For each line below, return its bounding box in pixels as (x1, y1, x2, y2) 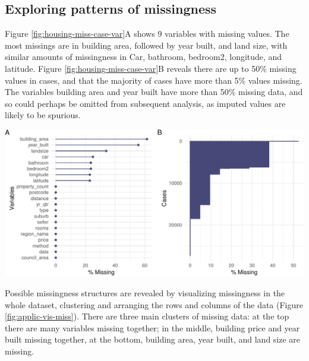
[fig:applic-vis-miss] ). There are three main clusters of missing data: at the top (5, 310, 289, 322)
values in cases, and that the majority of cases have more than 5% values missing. (5, 74, 302, 86)
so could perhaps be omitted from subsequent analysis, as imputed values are (5, 97, 286, 109)
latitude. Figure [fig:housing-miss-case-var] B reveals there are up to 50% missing (5, 62, 297, 74)
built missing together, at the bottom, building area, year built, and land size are (5, 333, 301, 346)
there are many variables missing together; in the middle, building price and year (5, 321, 300, 334)
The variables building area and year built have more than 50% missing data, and (5, 85, 303, 98)
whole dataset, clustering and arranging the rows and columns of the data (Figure (5, 298, 303, 311)
